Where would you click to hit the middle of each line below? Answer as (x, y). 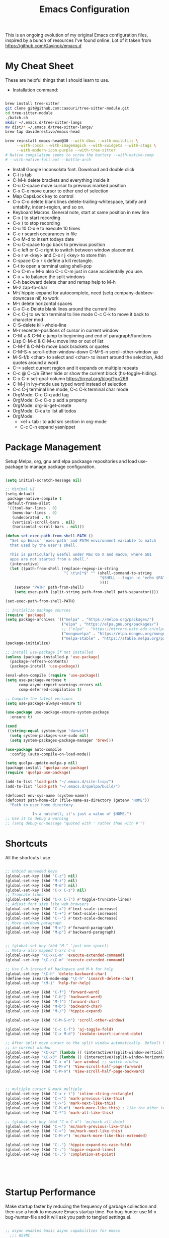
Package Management (53, 447)
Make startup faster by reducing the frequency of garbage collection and (81, 1206)
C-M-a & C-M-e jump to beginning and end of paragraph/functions (82, 336)
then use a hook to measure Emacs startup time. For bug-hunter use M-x (81, 1211)
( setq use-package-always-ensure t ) (44, 703)
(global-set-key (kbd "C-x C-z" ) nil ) (46, 890)
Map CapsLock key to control (43, 196)
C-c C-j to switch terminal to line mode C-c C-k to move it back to (81, 314)
